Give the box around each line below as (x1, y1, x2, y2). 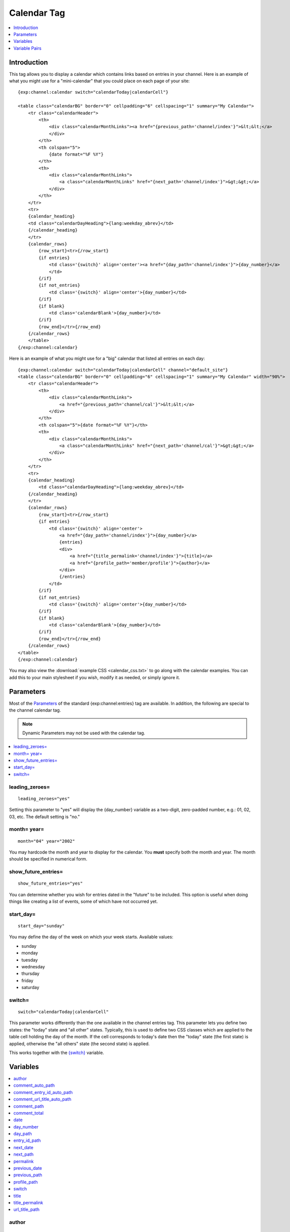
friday (21, 977, 34, 983)
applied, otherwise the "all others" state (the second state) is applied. (9, 1040, 150, 1047)
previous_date (13, 1165, 42, 1171)
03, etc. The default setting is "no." (9, 814, 80, 820)
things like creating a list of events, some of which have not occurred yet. (9, 898, 158, 904)
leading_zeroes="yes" (18, 796, 70, 801)
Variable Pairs (13, 45, 42, 51)
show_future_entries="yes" (18, 881, 83, 887)
